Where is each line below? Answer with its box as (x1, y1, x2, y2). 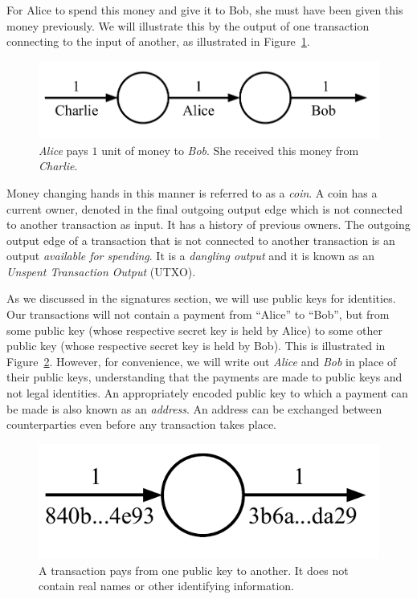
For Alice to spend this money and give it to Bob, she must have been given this (6, 2, 403, 18)
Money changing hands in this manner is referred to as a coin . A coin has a (6, 184, 378, 201)
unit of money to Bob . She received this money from (101, 141, 359, 158)
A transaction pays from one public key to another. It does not (39, 561, 349, 578)
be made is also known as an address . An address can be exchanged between (6, 400, 382, 417)
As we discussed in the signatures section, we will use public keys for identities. (6, 290, 396, 307)
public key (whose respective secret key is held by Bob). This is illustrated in (6, 337, 386, 354)
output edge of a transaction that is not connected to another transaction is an (6, 231, 395, 248)
